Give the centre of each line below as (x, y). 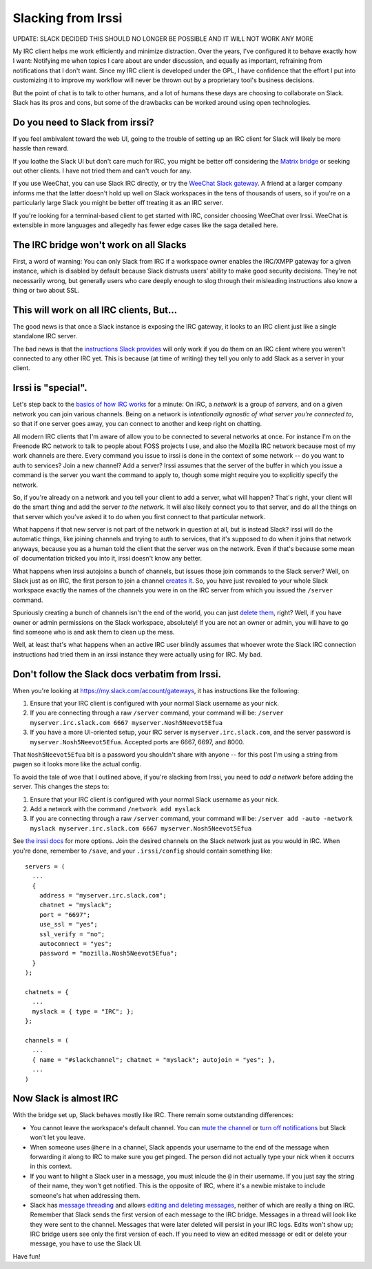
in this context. (51, 1166)
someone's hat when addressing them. (85, 1195)
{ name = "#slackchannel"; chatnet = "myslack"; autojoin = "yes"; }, (154, 1059)
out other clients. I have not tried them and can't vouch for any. (102, 171)
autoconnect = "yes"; (76, 944)
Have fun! (27, 1256)
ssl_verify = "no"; (72, 934)
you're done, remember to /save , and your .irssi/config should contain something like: (142, 851)
